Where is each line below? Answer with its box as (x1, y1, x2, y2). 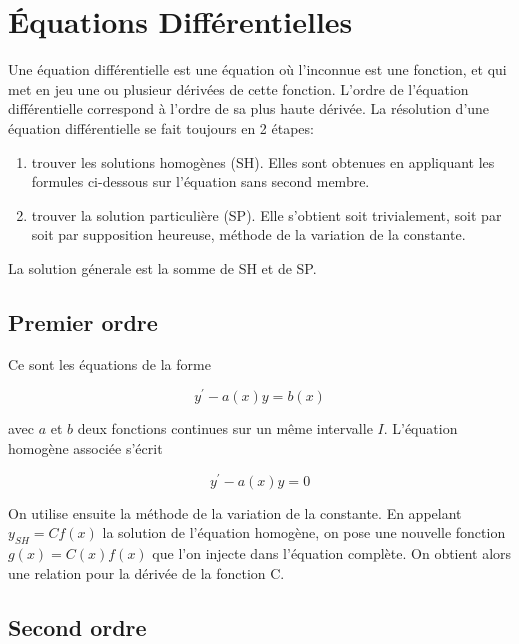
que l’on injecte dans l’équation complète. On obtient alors (152, 543, 512, 563)
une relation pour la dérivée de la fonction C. (8, 562, 285, 583)
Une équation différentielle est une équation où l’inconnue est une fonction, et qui (8, 59, 507, 80)
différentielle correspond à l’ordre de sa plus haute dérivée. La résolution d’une (8, 98, 490, 119)
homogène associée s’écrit (8, 437, 163, 458)
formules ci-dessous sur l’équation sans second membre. (31, 171, 370, 192)
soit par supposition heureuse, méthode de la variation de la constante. (31, 224, 466, 245)
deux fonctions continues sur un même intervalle (77, 418, 373, 439)
